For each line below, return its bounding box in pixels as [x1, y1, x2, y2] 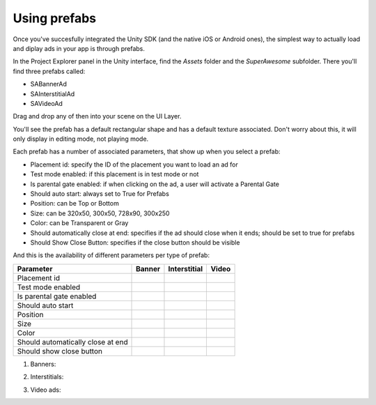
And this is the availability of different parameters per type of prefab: [13, 251, 210, 259]
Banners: [30, 360, 56, 368]
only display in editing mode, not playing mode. [13, 135, 149, 143]
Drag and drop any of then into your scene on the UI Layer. [13, 112, 182, 121]
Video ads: [30, 385, 61, 394]
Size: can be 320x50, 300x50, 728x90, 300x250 [30, 209, 170, 217]
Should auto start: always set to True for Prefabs [30, 190, 170, 198]
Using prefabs [13, 10, 97, 26]
